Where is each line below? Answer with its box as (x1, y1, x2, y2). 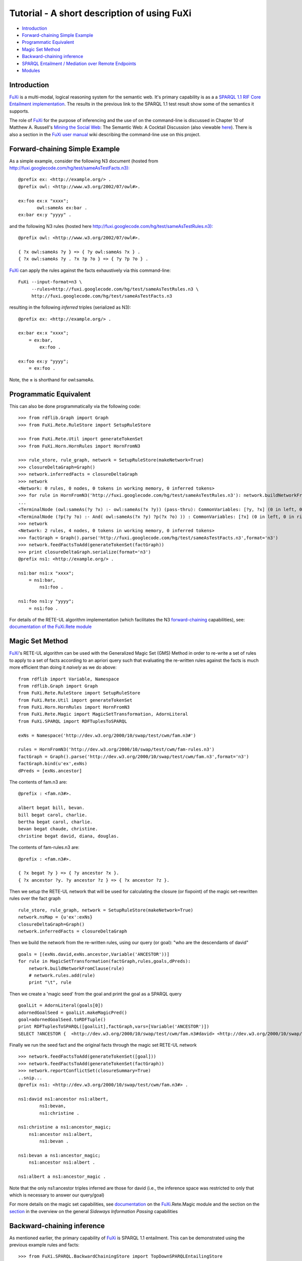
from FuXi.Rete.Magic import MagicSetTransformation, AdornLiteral (18, 711, 188, 717)
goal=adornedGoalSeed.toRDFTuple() (18, 1016, 106, 1022)
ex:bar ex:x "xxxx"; (18, 330, 69, 336)
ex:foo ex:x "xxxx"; (18, 198, 69, 204)
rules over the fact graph (9, 895, 61, 901)
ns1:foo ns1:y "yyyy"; (18, 598, 74, 604)
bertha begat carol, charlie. (18, 819, 93, 825)
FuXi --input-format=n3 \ (18, 279, 83, 285)
